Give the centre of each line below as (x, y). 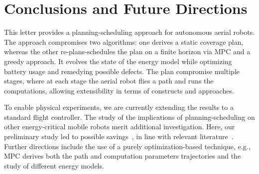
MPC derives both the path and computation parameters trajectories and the (123, 156)
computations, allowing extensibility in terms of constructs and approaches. (119, 90)
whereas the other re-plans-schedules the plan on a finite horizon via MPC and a (127, 51)
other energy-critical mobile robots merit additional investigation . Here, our (120, 127)
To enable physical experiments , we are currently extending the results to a (119, 107)
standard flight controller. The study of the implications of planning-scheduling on (129, 117)
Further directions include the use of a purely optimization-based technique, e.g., (127, 146)
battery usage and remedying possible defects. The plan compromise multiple (122, 71)
